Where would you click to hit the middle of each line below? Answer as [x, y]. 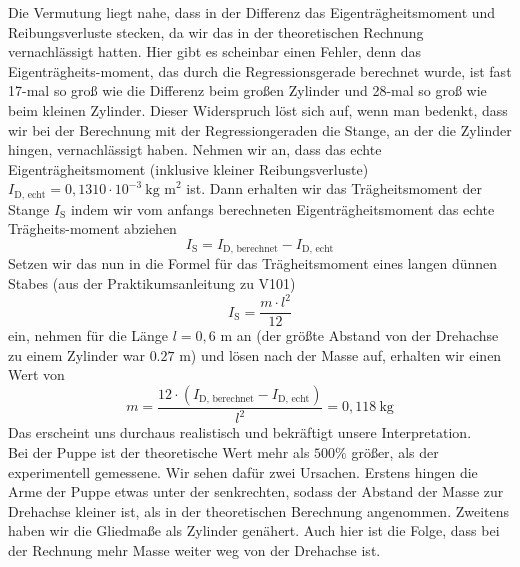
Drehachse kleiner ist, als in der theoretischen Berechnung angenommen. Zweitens [259, 510]
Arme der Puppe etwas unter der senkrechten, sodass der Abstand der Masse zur [256, 491]
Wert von [36, 374]
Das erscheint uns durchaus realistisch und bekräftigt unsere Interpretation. [240, 432]
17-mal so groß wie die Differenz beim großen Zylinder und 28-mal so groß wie [247, 90]
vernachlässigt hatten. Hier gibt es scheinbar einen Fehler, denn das [214, 51]
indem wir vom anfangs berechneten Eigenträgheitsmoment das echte [282, 208]
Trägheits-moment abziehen [92, 228]
